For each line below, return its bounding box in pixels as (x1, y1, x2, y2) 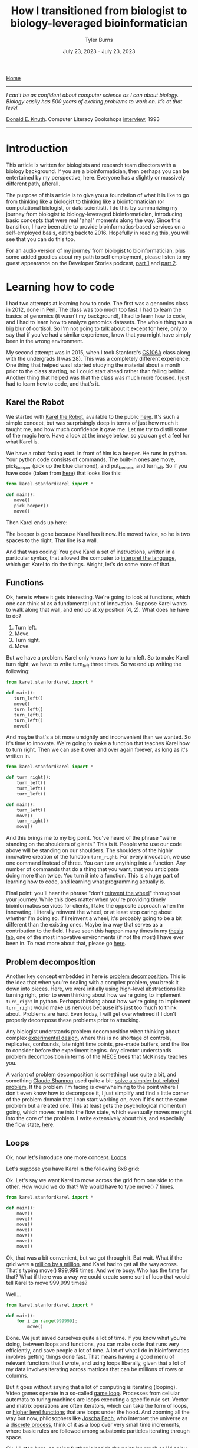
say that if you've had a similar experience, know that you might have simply (6, 331, 192, 338)
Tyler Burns (85, 36, 113, 43)
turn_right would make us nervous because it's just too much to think (6, 1004, 177, 1011)
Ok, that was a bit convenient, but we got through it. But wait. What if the (6, 1254, 183, 1261)
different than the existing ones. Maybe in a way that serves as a (6, 921, 163, 928)
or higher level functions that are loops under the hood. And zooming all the (6, 1408, 190, 1416)
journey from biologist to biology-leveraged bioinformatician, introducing (6, 210, 183, 217)
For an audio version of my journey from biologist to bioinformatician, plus (6, 247, 186, 254)
